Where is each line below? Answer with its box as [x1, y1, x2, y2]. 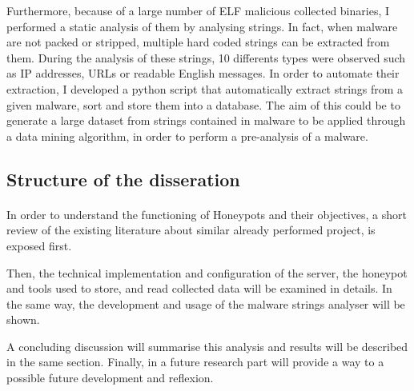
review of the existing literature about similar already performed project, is [6, 221, 376, 238]
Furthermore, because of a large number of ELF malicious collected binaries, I [6, 2, 390, 18]
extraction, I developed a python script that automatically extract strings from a [6, 80, 404, 97]
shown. [6, 311, 40, 328]
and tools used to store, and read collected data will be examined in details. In [6, 280, 392, 297]
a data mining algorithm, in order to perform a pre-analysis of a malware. [6, 127, 368, 144]
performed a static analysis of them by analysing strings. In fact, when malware [6, 18, 398, 34]
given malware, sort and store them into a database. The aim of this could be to [6, 96, 400, 113]
